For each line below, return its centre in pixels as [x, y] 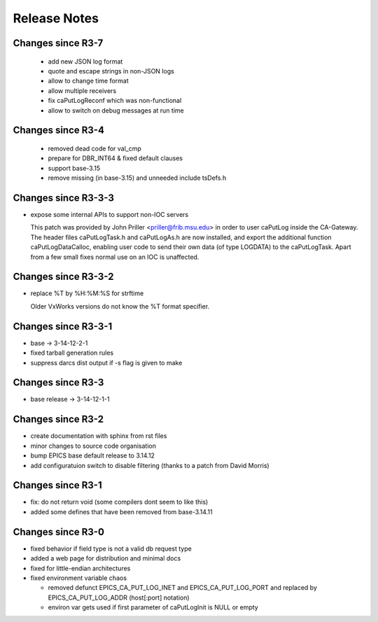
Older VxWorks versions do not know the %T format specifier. [120, 306]
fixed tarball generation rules [72, 353]
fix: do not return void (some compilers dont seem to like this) [119, 502]
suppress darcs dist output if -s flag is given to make [106, 362]
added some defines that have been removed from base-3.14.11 [121, 511]
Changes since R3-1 [57, 485]
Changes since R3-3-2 [63, 277]
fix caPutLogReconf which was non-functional [115, 101]
